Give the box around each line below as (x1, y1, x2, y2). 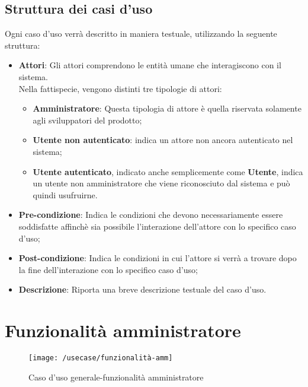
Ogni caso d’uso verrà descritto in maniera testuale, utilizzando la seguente (5, 27, 277, 40)
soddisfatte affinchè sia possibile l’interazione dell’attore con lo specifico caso (18, 220, 296, 232)
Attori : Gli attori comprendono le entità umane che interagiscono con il (18, 59, 281, 71)
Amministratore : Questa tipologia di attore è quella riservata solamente (33, 102, 301, 115)
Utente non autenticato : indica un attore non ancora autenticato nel (33, 134, 293, 146)
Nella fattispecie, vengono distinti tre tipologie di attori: (18, 82, 222, 94)
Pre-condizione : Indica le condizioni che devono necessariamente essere (18, 208, 283, 221)
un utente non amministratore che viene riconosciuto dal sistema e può (33, 177, 290, 189)
